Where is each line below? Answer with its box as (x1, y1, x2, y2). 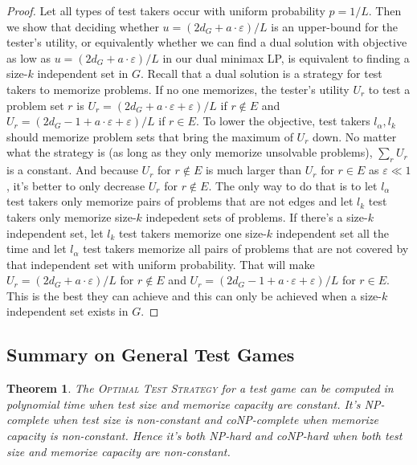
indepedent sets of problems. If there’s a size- (145, 208, 368, 225)
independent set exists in (6, 303, 129, 320)
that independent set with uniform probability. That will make (6, 255, 315, 272)
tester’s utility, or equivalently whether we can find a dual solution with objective (6, 34, 407, 51)
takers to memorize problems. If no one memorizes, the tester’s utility (6, 80, 350, 97)
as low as (6, 49, 51, 66)
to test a (368, 80, 411, 97)
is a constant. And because (6, 161, 138, 178)
